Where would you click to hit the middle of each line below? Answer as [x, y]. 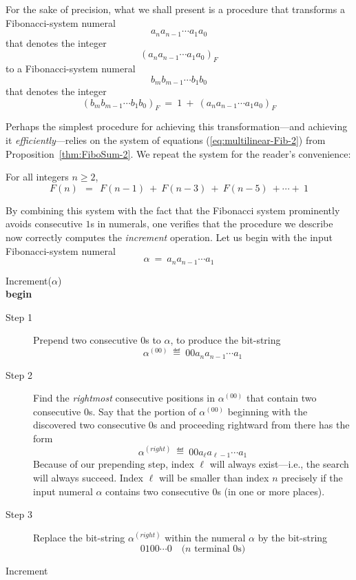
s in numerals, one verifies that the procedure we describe [212, 224]
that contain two [281, 398]
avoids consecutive [44, 224]
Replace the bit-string [79, 537]
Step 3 [19, 514]
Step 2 [19, 374]
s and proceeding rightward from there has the [251, 425]
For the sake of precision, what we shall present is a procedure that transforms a [175, 9]
